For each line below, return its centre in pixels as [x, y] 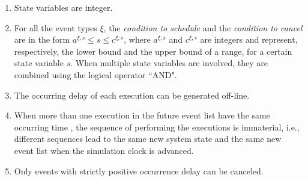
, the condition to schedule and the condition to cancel [203, 27]
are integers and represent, [249, 39]
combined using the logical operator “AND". [95, 74]
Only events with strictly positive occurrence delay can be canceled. [139, 170]
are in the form [42, 39]
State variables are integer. [63, 7]
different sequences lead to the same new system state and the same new [148, 139]
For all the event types [56, 27]
